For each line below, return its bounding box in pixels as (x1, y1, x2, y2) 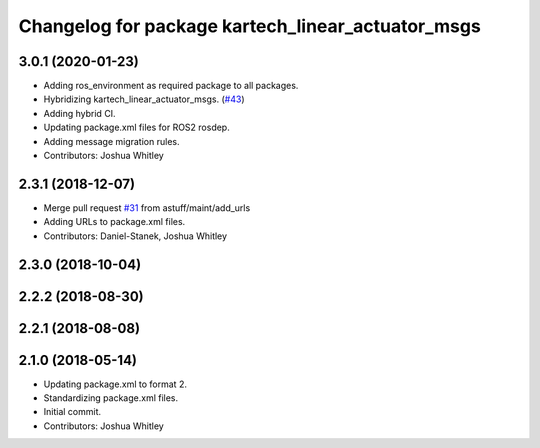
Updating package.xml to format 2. (43, 378, 187, 390)
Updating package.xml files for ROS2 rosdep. (43, 121, 230, 134)
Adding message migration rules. (43, 135, 180, 147)
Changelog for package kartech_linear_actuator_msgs (18, 15, 482, 37)
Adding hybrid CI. (43, 107, 116, 119)
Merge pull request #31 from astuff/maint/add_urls (43, 201, 251, 214)
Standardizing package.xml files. (43, 392, 179, 404)
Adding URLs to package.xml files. (43, 216, 186, 228)
